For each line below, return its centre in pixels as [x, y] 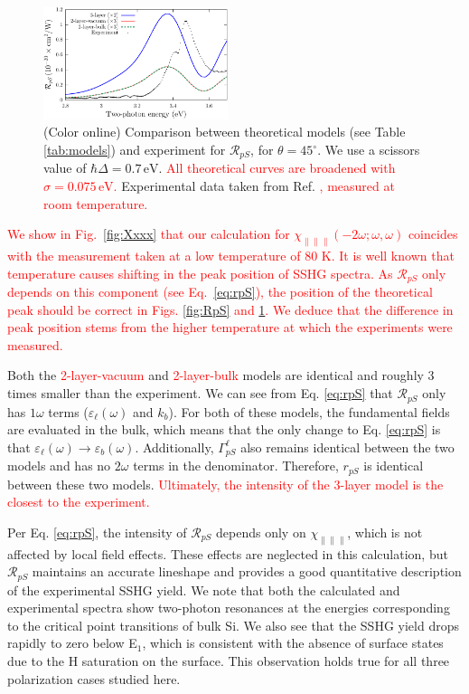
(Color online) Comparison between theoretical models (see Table [225, 132]
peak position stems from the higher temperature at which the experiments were [230, 327]
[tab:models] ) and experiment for [135, 150]
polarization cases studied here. [94, 678]
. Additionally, [174, 447]
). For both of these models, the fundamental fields [309, 411]
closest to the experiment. [79, 502]
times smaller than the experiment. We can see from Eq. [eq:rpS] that [200, 393]
